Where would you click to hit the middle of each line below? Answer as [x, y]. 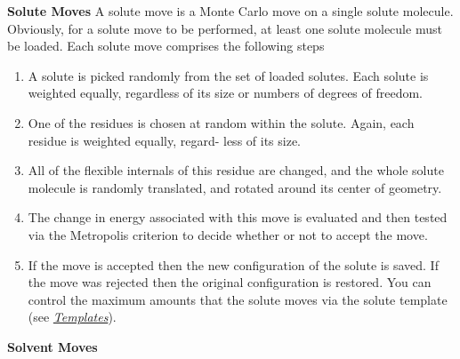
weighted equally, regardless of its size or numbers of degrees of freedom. [226, 93]
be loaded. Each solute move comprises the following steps [166, 46]
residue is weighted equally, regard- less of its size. [165, 140]
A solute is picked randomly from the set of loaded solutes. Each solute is [228, 75]
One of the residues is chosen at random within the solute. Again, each [221, 122]
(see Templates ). [72, 317]
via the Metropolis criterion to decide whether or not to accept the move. [228, 234]
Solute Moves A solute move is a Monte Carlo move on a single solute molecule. [230, 11]
